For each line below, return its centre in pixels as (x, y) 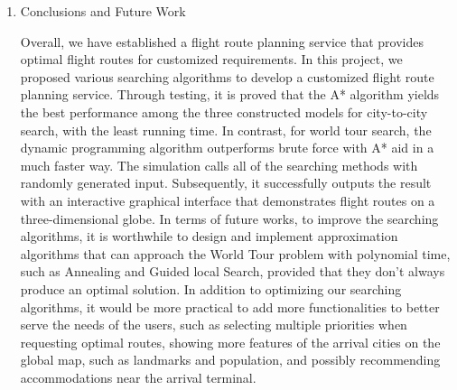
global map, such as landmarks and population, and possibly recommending (230, 360)
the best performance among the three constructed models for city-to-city (224, 111)
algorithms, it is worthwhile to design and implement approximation (209, 236)
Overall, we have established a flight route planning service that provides (222, 41)
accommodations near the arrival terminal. (138, 377)
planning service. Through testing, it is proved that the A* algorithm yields (230, 94)
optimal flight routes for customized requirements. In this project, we (211, 59)
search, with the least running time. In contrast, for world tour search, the (226, 130)
